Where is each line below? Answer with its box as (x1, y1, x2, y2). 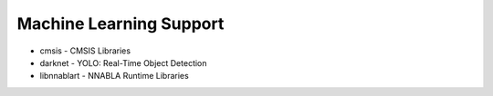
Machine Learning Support (16, 14, 225, 34)
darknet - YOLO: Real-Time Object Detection (39, 57, 207, 68)
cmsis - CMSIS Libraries (39, 45, 131, 56)
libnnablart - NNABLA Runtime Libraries (39, 71, 189, 82)
